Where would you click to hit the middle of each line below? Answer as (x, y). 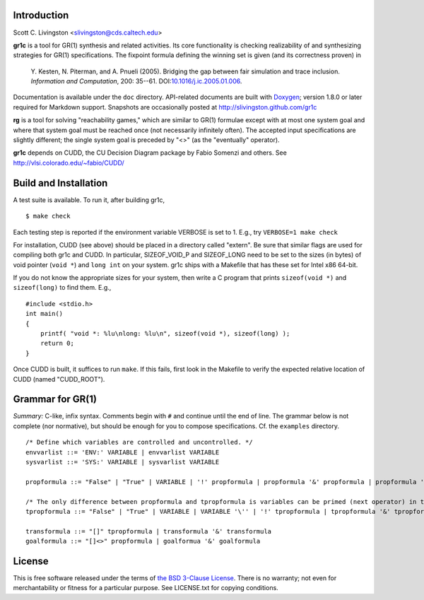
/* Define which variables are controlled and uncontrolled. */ (140, 442)
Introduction (41, 15)
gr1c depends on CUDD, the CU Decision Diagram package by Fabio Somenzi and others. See (150, 153)
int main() (45, 314)
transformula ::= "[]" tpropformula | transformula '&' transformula (149, 531)
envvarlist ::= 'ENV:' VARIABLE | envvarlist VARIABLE (123, 452)
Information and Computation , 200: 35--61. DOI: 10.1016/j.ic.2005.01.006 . (136, 81)
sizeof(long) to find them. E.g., (62, 288)
